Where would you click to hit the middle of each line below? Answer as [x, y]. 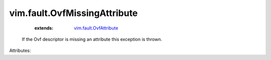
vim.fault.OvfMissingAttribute [74, 13]
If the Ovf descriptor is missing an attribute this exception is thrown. [92, 39]
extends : [44, 28]
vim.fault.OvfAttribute [96, 28]
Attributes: [20, 50]
